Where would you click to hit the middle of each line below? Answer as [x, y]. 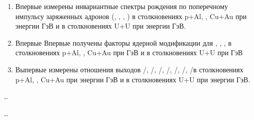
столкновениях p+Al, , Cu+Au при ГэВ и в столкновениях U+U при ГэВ [129, 52]
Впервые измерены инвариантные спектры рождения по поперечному [122, 6]
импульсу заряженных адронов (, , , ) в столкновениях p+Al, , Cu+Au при [131, 16]
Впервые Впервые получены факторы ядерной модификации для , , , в [123, 42]
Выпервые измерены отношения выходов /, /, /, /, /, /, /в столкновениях [129, 69]
